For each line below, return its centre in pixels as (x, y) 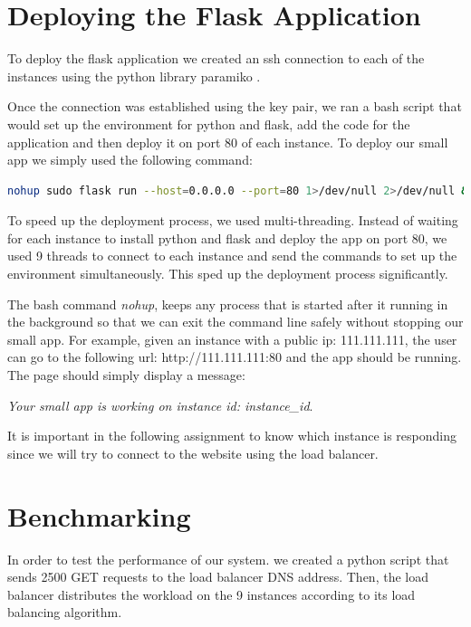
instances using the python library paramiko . (134, 76)
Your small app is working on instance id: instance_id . (160, 405)
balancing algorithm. (65, 612)
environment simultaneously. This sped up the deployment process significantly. (228, 274)
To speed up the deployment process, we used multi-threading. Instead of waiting (233, 220)
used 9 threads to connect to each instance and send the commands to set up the (232, 256)
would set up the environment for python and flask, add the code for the (209, 123)
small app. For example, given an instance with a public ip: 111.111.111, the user (232, 339)
